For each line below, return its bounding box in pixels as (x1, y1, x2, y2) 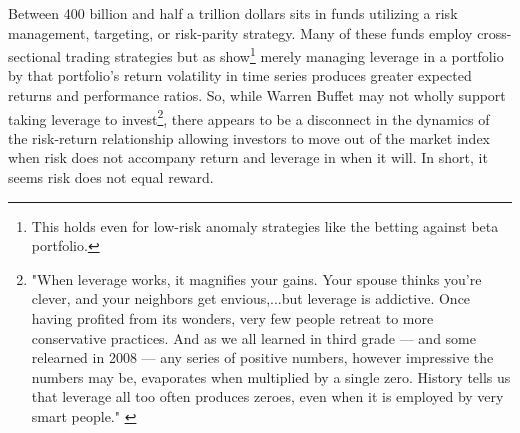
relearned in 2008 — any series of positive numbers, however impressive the (31, 347, 494, 368)
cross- (477, 22, 512, 43)
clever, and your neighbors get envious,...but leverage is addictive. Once (31, 288, 471, 309)
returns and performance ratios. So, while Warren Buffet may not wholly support (8, 85, 506, 106)
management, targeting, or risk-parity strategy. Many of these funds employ (8, 22, 473, 43)
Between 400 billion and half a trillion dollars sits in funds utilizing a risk (8, 3, 458, 23)
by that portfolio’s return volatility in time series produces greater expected (8, 65, 472, 86)
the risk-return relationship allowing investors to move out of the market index (8, 127, 490, 148)
